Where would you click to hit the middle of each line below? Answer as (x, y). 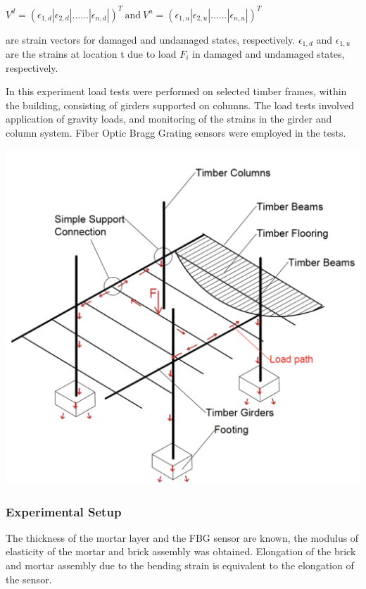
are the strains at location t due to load (91, 53)
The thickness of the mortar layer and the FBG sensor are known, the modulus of (182, 537)
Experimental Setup (64, 511)
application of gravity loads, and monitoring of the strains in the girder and (169, 119)
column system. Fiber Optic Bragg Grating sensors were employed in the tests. (176, 132)
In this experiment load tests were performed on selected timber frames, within (176, 91)
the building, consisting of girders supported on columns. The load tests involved (180, 105)
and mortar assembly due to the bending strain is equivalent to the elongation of (180, 565)
